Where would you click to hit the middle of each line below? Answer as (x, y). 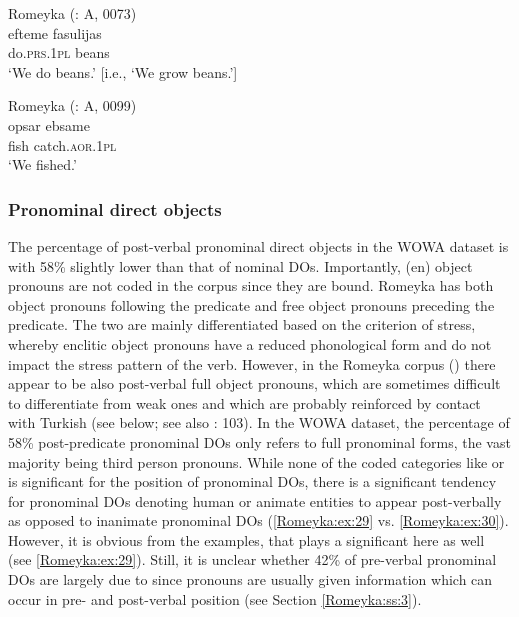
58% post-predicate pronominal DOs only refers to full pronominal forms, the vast (259, 441)
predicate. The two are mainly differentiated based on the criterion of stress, (242, 324)
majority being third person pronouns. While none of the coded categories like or (256, 461)
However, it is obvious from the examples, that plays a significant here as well (246, 539)
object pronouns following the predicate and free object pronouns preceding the (251, 304)
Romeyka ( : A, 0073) (72, 13)
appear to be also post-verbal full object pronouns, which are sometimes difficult (254, 383)
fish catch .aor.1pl (62, 144)
